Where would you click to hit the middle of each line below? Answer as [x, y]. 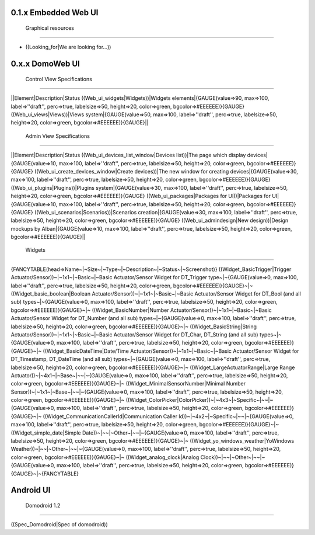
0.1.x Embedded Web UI [55, 13]
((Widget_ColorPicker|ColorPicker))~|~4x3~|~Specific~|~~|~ [199, 400]
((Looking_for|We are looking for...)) [68, 47]
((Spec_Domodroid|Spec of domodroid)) [59, 524]
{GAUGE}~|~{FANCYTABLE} [45, 474]
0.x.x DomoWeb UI [45, 64]
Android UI [31, 490]
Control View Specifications [59, 79]
